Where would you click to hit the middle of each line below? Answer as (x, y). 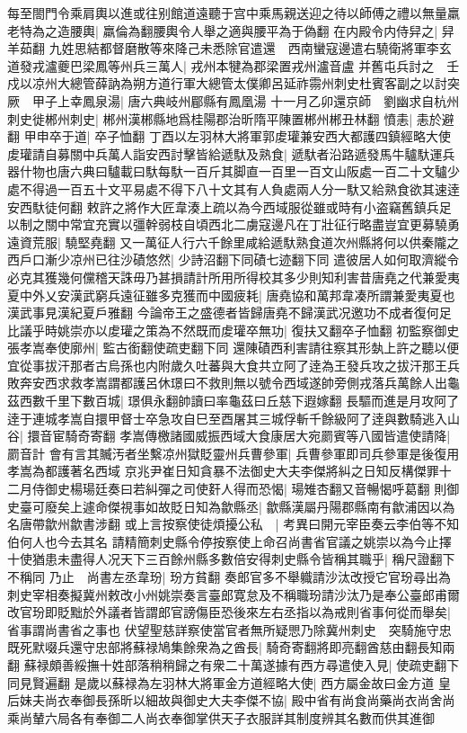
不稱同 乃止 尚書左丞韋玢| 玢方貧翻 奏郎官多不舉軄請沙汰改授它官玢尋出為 (229, 577)
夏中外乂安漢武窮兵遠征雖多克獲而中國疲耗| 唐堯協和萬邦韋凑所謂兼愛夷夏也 (231, 295)
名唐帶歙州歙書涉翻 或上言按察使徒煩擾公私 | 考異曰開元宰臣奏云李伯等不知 (233, 524)
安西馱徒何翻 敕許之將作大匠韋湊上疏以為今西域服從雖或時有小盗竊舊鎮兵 (223, 206)
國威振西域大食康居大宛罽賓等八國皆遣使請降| (317, 436)
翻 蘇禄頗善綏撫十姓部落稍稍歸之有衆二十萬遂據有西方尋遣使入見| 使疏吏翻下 (233, 664)
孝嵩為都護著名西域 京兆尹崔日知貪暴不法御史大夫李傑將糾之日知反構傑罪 (223, 471)
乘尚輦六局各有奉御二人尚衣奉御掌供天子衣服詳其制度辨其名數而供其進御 (221, 717)
